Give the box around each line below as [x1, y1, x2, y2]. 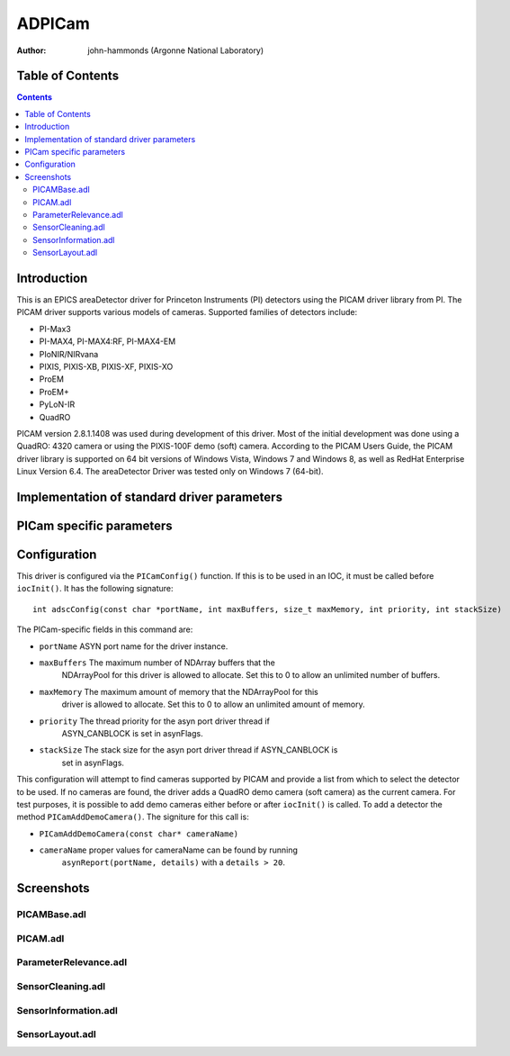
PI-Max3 [39, 323, 71, 334]
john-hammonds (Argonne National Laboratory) [87, 45, 264, 56]
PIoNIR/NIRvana [39, 348, 99, 359]
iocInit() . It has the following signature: [16, 583, 174, 594]
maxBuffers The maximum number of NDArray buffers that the [39, 657, 276, 668]
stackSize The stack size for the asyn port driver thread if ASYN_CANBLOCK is [39, 745, 338, 755]
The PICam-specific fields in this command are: [16, 624, 193, 635]
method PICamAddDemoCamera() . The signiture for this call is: [16, 811, 249, 823]
